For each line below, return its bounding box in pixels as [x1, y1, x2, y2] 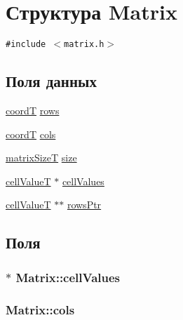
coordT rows [6, 102, 60, 117]
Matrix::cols [6, 300, 75, 318]
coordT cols [6, 126, 56, 141]
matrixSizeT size [6, 150, 77, 165]
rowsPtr [67, 197, 102, 212]
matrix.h [64, 39, 104, 50]
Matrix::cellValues [15, 268, 121, 286]
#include [6, 39, 46, 50]
